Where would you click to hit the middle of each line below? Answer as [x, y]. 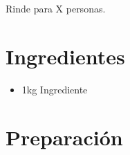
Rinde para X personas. [56, 8]
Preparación [64, 137]
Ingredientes [65, 56]
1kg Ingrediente [55, 89]
